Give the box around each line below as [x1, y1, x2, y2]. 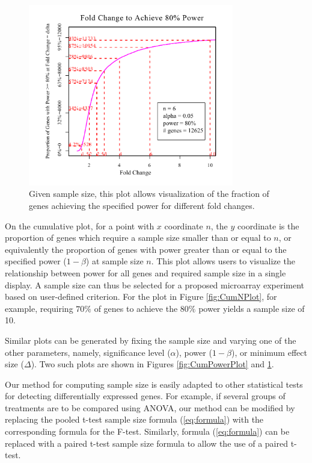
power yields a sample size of [198, 302, 305, 314]
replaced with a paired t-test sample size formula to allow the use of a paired [5, 437, 288, 449]
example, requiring [5, 302, 73, 314]
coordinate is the [237, 219, 299, 232]
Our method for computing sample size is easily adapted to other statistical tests [5, 378, 303, 390]
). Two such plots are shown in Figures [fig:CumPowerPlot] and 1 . [31, 358, 274, 370]
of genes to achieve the [94, 302, 178, 314]
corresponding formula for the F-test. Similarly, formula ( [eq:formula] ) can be [5, 425, 290, 438]
